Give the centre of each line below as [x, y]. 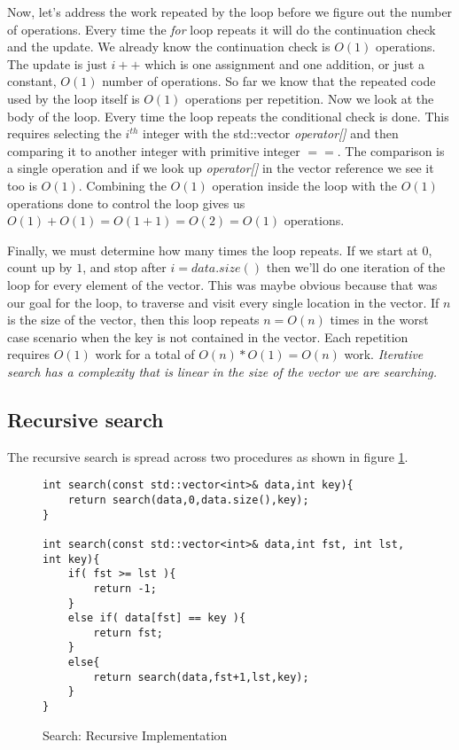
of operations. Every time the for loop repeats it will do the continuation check [222, 29]
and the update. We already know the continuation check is [169, 47]
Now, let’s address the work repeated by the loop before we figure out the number [230, 12]
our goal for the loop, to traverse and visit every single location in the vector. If [223, 302]
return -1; [125, 588]
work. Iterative [384, 354]
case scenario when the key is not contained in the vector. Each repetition [208, 336]
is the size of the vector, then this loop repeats [133, 320]
